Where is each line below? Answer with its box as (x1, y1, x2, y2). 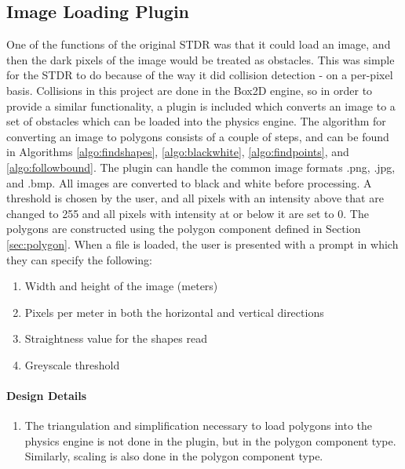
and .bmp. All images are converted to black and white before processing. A (6, 174, 372, 191)
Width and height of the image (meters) (24, 278, 218, 294)
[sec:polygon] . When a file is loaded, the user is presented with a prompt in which (6, 235, 399, 252)
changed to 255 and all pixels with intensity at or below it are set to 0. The (6, 205, 369, 221)
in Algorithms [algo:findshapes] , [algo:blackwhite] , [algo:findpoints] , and (6, 144, 349, 160)
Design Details (6, 387, 87, 404)
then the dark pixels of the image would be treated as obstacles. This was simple (6, 51, 395, 67)
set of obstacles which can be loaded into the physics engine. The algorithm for (6, 113, 386, 129)
